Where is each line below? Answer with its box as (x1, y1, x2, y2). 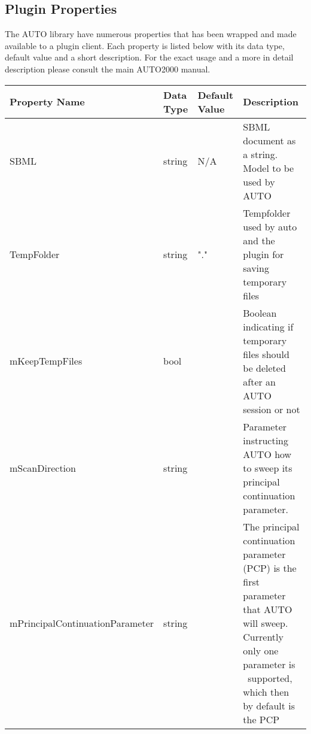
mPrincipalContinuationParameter (10, 615, 154, 630)
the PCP (243, 712, 280, 726)
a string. (243, 147, 278, 161)
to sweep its (243, 460, 292, 475)
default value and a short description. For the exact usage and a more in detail (5, 51, 294, 63)
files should (243, 347, 289, 361)
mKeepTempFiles (10, 354, 83, 368)
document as (243, 133, 296, 147)
